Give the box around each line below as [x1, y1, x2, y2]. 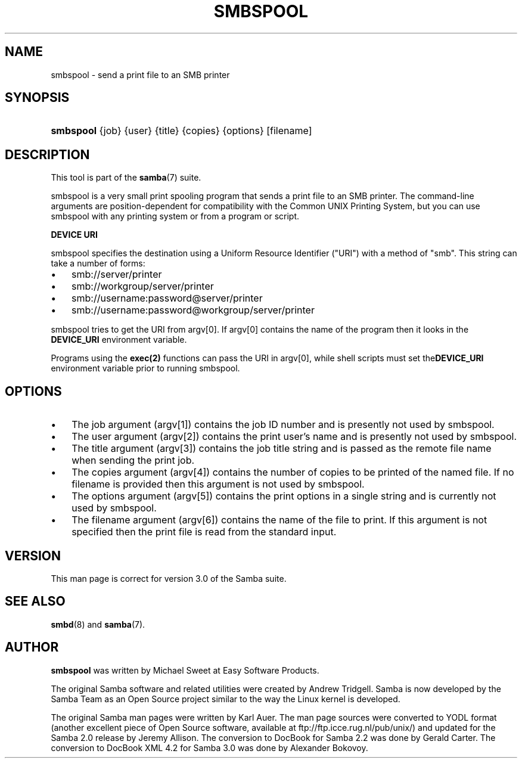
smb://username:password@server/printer [72, 292, 263, 305]
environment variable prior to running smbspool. [51, 363, 240, 374]
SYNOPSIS [5, 90, 70, 106]
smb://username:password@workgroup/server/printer [72, 304, 315, 317]
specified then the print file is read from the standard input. [72, 526, 337, 538]
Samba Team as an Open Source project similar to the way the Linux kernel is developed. [51, 693, 400, 704]
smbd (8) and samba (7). [51, 619, 145, 629]
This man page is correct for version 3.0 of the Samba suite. [51, 573, 287, 584]
